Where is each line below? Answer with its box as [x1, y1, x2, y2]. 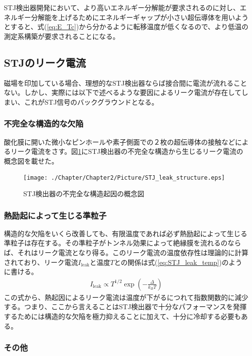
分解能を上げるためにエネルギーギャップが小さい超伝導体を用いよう [31, 12, 249, 22]
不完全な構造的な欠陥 [4, 117, 84, 130]
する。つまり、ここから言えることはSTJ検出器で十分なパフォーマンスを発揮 [4, 301, 247, 312]
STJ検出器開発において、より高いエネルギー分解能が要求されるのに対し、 [4, 2, 240, 12]
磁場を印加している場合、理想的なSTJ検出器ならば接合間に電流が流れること [4, 77, 247, 88]
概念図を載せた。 [4, 155, 58, 166]
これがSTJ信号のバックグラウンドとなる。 [24, 96, 159, 107]
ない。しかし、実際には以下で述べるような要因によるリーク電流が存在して [4, 87, 242, 97]
